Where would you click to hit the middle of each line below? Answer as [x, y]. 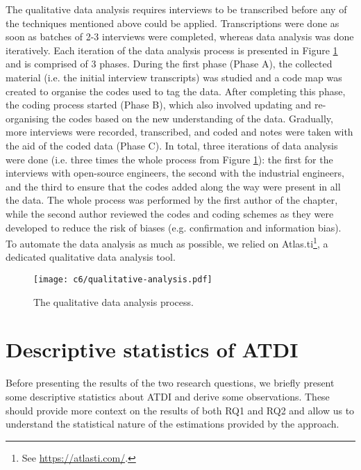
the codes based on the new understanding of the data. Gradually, [193, 118]
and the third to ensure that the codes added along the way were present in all [173, 186]
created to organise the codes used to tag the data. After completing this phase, [176, 91]
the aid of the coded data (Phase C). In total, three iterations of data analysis [172, 145]
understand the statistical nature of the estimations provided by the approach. [173, 424]
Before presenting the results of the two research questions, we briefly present [170, 383]
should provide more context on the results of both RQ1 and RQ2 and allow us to [180, 410]
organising [27, 118]
